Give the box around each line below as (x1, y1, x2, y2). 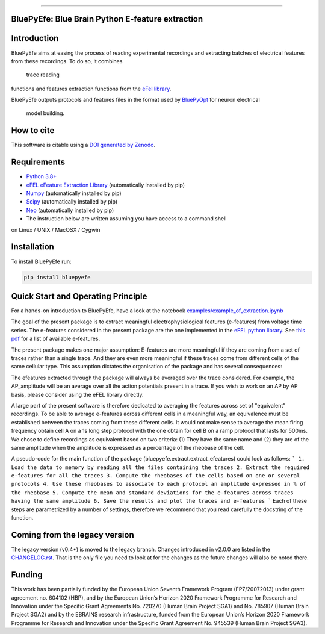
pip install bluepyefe (23, 274, 91, 281)
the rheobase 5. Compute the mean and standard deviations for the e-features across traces (11, 489, 294, 496)
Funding (11, 570, 43, 580)
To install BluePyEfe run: (11, 258, 72, 265)
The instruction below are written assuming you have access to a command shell (26, 215, 227, 222)
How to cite (11, 125, 55, 135)
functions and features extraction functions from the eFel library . (11, 85, 172, 92)
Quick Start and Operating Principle (11, 291, 147, 301)
